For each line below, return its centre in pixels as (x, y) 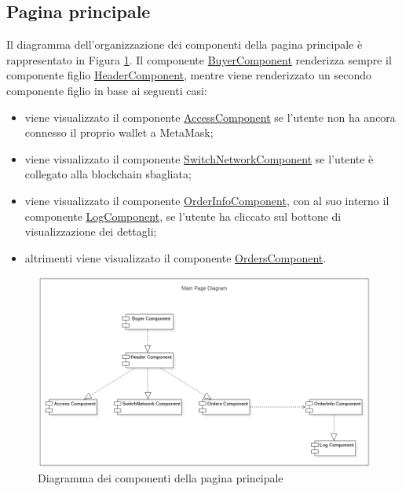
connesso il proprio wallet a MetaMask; (119, 132)
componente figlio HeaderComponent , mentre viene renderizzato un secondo (189, 75)
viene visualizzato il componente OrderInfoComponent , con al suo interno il (207, 200)
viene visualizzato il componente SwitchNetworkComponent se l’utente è (199, 158)
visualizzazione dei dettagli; (91, 231)
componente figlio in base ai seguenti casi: (107, 90)
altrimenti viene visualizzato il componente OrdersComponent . (175, 257)
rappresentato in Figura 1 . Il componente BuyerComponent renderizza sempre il (199, 59)
